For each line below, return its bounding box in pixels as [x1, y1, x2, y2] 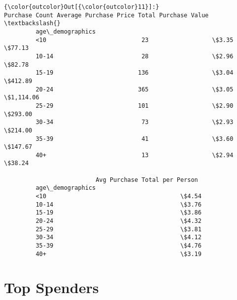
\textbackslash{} [4, 20, 61, 27]
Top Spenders [4, 277, 99, 297]
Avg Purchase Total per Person [96, 176, 198, 183]
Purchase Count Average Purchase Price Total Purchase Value [4, 11, 209, 19]
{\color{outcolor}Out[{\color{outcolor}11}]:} [4, 3, 159, 10]
